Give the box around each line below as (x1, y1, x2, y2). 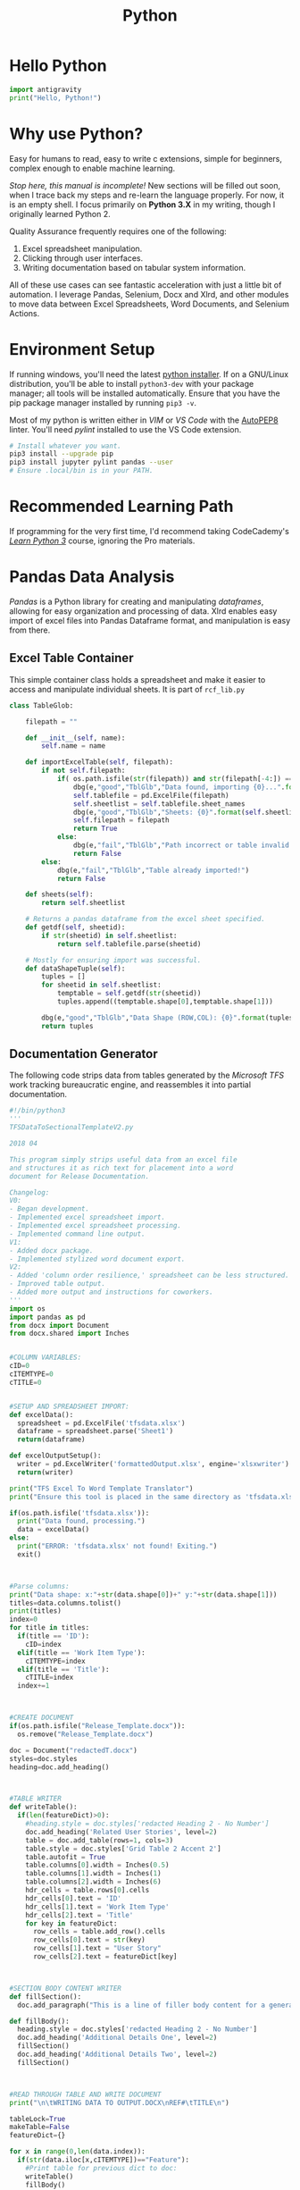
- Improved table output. (9, 1280, 105, 1288)
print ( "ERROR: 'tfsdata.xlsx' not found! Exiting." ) (17, 1542, 218, 1551)
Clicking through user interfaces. (21, 252, 144, 264)
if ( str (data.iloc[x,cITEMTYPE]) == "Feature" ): (17, 2155, 190, 2165)
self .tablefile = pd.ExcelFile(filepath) (72, 791, 229, 800)
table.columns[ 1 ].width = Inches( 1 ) (25, 1869, 162, 1878)
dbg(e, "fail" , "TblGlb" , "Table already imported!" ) (56, 866, 250, 875)
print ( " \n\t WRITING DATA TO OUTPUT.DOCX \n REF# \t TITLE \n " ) (9, 2098, 229, 2107)
